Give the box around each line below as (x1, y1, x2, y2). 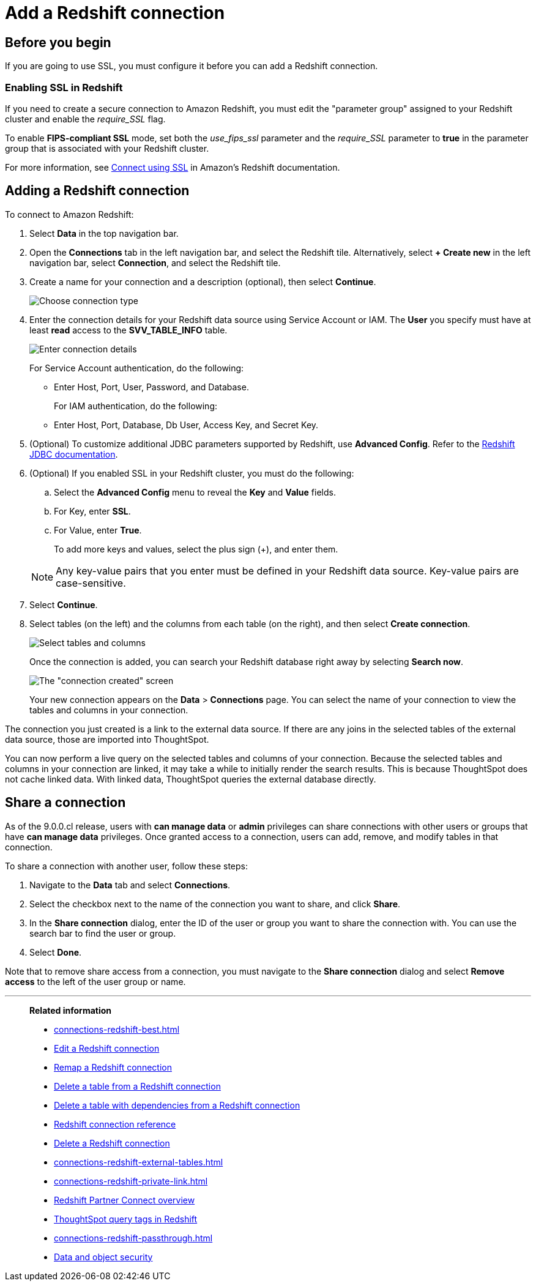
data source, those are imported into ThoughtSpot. (5, 734, 209, 745)
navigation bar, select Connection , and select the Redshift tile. (29, 257, 281, 268)
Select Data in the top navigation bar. (29, 228, 179, 239)
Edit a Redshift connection (54, 1043, 160, 1054)
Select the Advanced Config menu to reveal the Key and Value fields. (54, 486, 336, 497)
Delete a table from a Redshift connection (54, 1080, 221, 1091)
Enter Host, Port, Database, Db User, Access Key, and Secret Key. (54, 419, 319, 430)
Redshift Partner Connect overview (54, 1194, 195, 1205)
